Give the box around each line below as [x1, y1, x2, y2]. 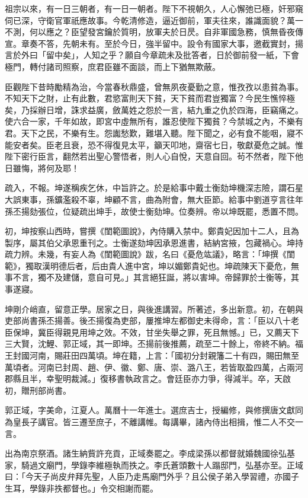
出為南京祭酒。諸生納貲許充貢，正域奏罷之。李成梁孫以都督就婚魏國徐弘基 [5, 447, 295, 459]
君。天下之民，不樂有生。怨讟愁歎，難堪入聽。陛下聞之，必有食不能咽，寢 [5, 126, 295, 139]
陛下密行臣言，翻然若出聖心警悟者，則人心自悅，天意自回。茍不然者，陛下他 [5, 150, 303, 162]
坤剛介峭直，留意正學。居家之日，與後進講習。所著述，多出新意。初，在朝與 [5, 302, 303, 315]
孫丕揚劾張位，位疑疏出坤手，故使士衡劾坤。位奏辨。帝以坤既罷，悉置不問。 [5, 205, 303, 217]
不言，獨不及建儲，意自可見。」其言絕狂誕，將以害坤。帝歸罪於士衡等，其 [12, 271, 299, 283]
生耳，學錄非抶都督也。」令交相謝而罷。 [5, 481, 158, 494]
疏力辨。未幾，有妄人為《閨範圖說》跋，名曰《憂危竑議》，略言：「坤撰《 [5, 248, 287, 260]
